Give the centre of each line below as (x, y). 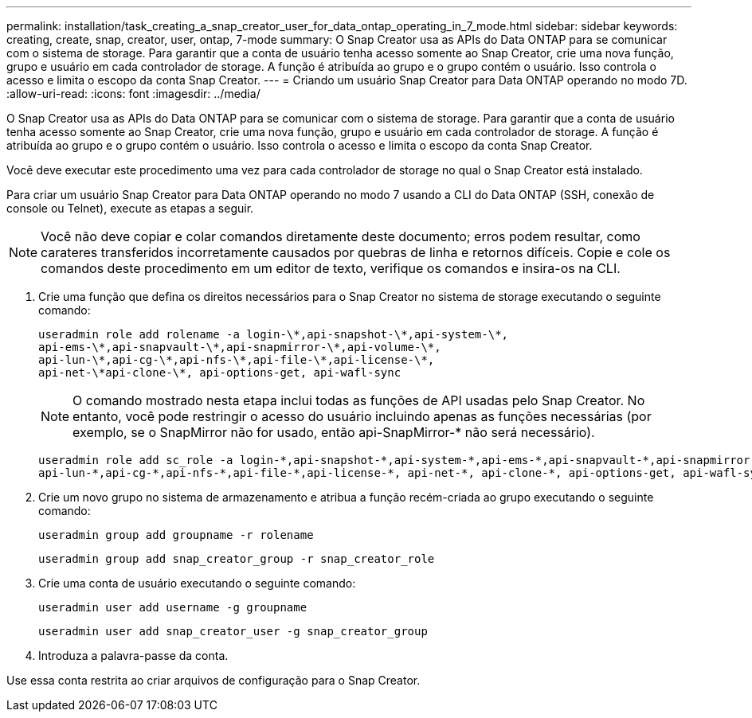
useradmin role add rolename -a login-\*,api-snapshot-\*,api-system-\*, (274, 334)
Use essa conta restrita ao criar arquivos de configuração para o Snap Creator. (213, 680)
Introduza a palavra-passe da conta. (133, 656)
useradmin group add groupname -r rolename (176, 535)
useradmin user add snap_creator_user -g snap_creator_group (233, 631)
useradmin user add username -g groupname (173, 607)
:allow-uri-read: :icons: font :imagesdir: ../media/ (133, 94)
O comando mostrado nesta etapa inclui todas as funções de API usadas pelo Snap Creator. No (359, 400)
